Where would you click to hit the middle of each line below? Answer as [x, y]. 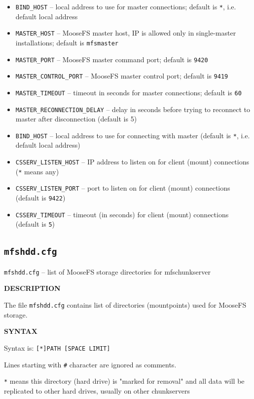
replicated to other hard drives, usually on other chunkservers [97, 390]
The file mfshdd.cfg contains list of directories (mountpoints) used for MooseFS [125, 305]
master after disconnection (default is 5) [76, 119]
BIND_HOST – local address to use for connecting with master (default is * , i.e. [133, 135]
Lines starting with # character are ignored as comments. [90, 364]
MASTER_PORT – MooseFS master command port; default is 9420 [112, 59]
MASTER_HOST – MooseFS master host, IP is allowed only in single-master [126, 33]
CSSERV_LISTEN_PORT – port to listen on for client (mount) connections [123, 188]
